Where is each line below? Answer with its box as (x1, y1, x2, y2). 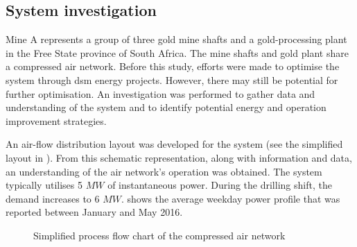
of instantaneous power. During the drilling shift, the (107, 178, 332, 192)
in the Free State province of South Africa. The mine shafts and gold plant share (6, 45, 349, 60)
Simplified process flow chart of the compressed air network (33, 228, 286, 242)
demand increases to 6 (6, 191, 100, 205)
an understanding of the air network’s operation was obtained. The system (6, 164, 322, 178)
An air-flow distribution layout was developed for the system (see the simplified (6, 137, 343, 151)
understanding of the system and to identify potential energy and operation (6, 100, 326, 114)
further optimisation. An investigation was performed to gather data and (6, 86, 315, 101)
